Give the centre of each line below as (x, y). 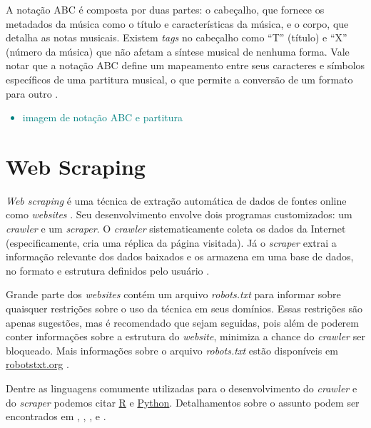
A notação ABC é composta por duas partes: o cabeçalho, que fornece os (165, 9)
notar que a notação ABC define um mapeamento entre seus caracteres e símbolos (185, 65)
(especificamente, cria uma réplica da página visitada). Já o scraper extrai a (171, 242)
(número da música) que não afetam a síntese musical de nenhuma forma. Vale (178, 51)
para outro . (32, 93)
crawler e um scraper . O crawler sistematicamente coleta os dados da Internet (176, 229)
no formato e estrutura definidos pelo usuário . (108, 270)
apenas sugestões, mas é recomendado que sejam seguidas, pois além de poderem (182, 322)
